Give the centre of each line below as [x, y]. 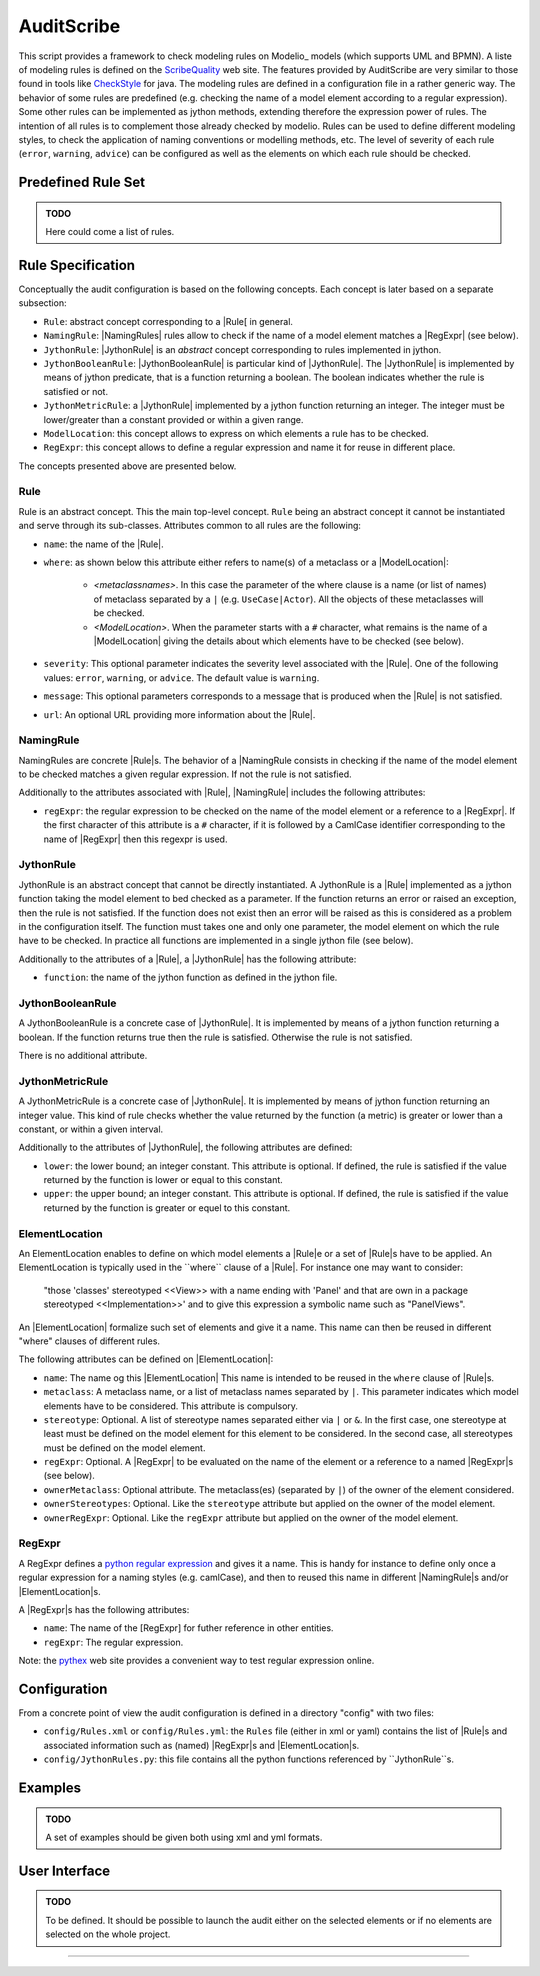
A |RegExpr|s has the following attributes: [104, 1609]
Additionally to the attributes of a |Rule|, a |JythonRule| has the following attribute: [187, 959]
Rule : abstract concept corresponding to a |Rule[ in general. [168, 321]
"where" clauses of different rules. [89, 1341]
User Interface [64, 1870]
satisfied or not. [76, 391]
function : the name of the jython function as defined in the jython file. [190, 977]
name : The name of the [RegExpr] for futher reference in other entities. [188, 1628]
